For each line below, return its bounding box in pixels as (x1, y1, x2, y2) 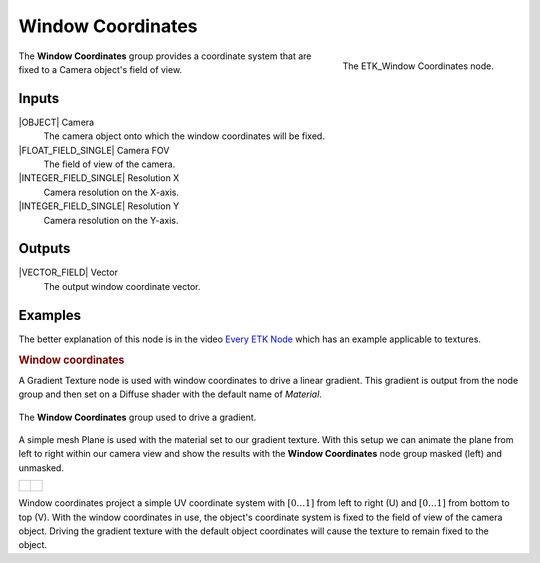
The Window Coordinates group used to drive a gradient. (18, 411, 257, 423)
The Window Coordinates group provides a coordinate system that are (18, 50, 312, 62)
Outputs (18, 240, 71, 257)
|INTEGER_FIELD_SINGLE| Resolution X (18, 172, 180, 184)
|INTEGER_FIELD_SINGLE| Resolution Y (18, 200, 180, 212)
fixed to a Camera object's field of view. (18, 63, 183, 75)
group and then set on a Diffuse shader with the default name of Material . (18, 388, 322, 400)
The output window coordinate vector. (43, 280, 201, 292)
